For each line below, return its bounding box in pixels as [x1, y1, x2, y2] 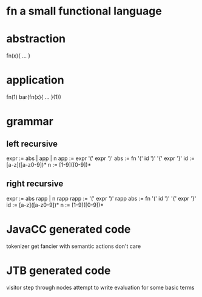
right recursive [6, 179, 64, 189]
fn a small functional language [6, 4, 162, 18]
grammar [6, 115, 53, 128]
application [6, 73, 65, 87]
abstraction [6, 32, 66, 46]
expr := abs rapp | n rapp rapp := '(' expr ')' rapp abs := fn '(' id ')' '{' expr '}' [6, 195, 197, 202]
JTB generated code [6, 264, 111, 277]
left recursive [6, 138, 58, 149]
